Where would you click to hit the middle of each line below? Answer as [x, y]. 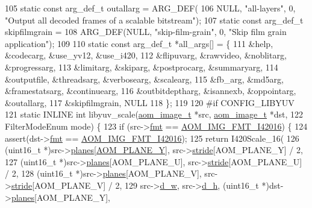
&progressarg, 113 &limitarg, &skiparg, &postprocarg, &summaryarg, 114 [142, 67]
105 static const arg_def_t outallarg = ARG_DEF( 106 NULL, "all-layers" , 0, [150, 8]
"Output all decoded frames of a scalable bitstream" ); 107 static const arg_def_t [154, 20]
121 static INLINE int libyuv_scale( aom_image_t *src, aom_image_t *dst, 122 [154, 114]
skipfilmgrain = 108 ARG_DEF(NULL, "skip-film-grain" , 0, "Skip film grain [146, 32]
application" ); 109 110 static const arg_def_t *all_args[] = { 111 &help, [139, 43]
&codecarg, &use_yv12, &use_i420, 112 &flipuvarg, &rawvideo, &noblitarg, [146, 55]
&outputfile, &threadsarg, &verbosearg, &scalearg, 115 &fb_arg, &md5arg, [144, 79]
